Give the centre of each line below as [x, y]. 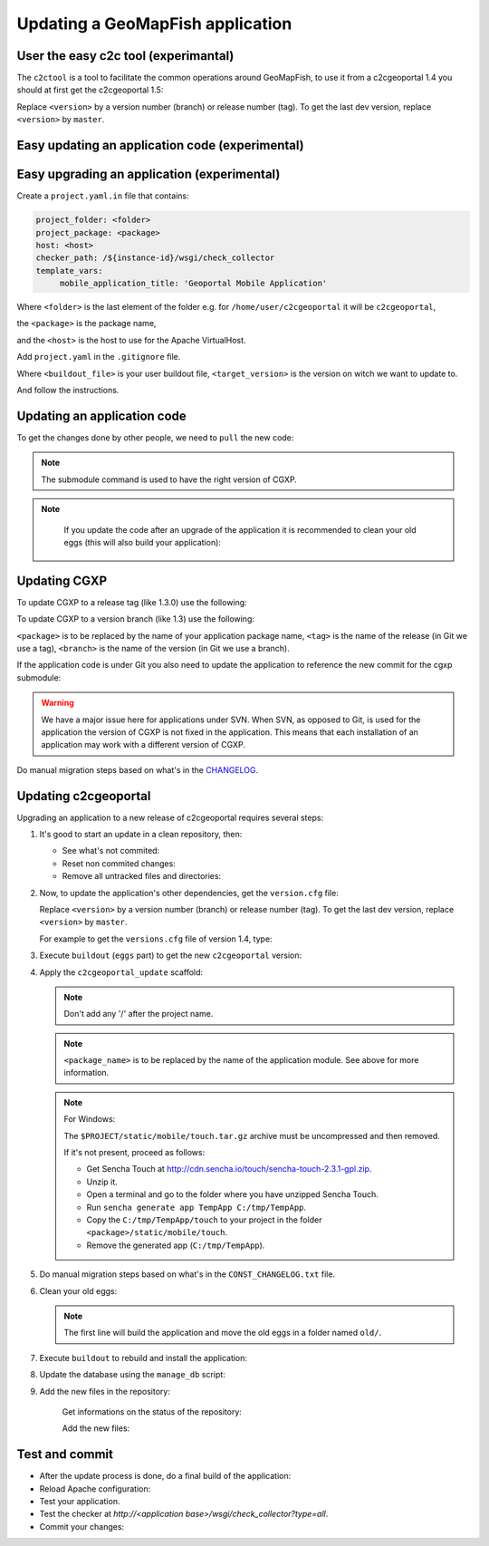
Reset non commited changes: [119, 863]
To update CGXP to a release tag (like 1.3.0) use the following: [132, 602]
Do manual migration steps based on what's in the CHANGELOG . [138, 769]
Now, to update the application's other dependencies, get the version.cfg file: [189, 893]
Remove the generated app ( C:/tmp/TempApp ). [176, 1245]
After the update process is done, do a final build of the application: [165, 1476]
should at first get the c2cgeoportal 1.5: [90, 90]
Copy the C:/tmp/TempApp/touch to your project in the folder [204, 1220]
